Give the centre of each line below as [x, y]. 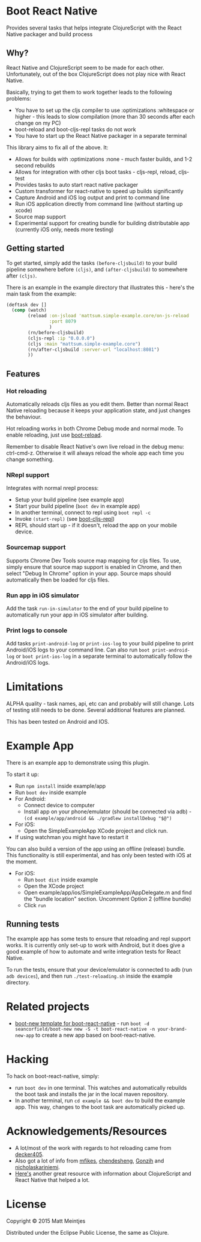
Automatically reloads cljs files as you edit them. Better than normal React [97, 404]
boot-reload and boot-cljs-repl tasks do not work [75, 129]
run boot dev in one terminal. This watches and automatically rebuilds [101, 1087]
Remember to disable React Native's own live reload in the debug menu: [95, 446]
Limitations [35, 687]
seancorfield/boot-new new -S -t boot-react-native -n [85, 1029]
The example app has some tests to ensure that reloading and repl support [98, 939]
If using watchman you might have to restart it [72, 837]
